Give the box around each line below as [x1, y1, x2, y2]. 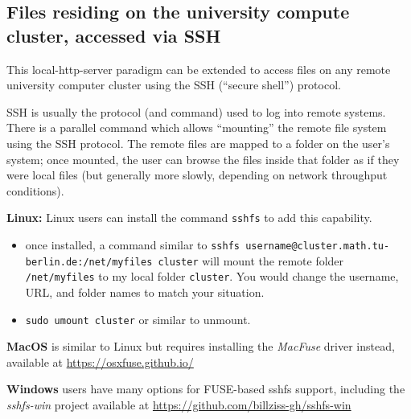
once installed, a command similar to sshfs [25, 236, 240, 253]
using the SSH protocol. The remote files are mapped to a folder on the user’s [6, 134, 390, 151]
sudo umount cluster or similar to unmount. [25, 310, 251, 327]
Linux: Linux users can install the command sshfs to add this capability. [6, 209, 372, 226]
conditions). [6, 182, 64, 199]
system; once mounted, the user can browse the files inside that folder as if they [6, 150, 400, 167]
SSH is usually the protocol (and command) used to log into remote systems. [6, 103, 386, 120]
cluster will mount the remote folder [158, 252, 344, 269]
